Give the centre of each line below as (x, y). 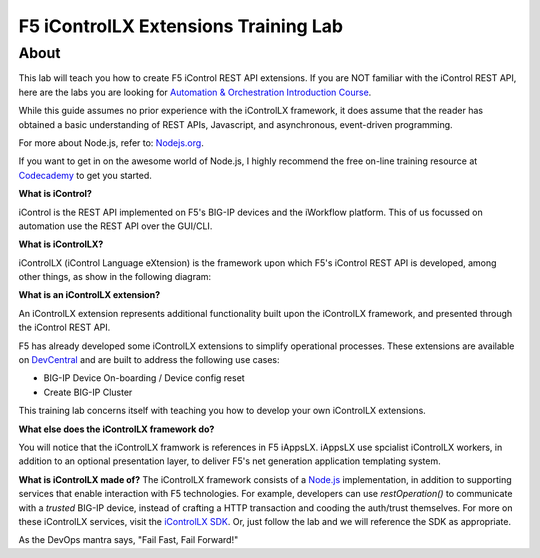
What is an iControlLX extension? (89, 295)
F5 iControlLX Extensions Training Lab (181, 26)
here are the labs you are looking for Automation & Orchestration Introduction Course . (195, 92)
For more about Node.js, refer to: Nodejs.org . (111, 142)
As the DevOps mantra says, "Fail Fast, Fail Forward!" (128, 540)
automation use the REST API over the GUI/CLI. (115, 226)
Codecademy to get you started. (85, 175)
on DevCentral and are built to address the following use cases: (149, 360)
